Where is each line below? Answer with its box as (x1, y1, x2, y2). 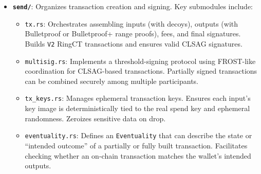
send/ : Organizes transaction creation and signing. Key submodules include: (12, 1, 253, 11)
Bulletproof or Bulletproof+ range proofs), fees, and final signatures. (25, 28, 241, 39)
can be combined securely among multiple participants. (25, 75, 198, 86)
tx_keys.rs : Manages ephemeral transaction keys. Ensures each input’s (25, 93, 251, 103)
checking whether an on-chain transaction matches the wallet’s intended (25, 150, 251, 161)
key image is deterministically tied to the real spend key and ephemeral (25, 103, 250, 114)
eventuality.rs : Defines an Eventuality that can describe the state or (25, 130, 252, 141)
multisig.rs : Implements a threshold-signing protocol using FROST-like (25, 55, 256, 66)
